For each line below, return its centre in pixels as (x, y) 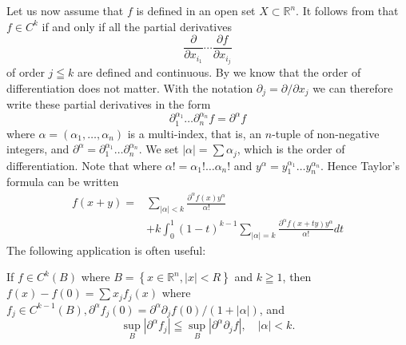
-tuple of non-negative (326, 133)
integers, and (38, 149)
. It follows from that (347, 10)
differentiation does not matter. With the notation (130, 87)
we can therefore (353, 87)
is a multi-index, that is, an (195, 133)
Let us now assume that (65, 10)
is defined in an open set (196, 10)
